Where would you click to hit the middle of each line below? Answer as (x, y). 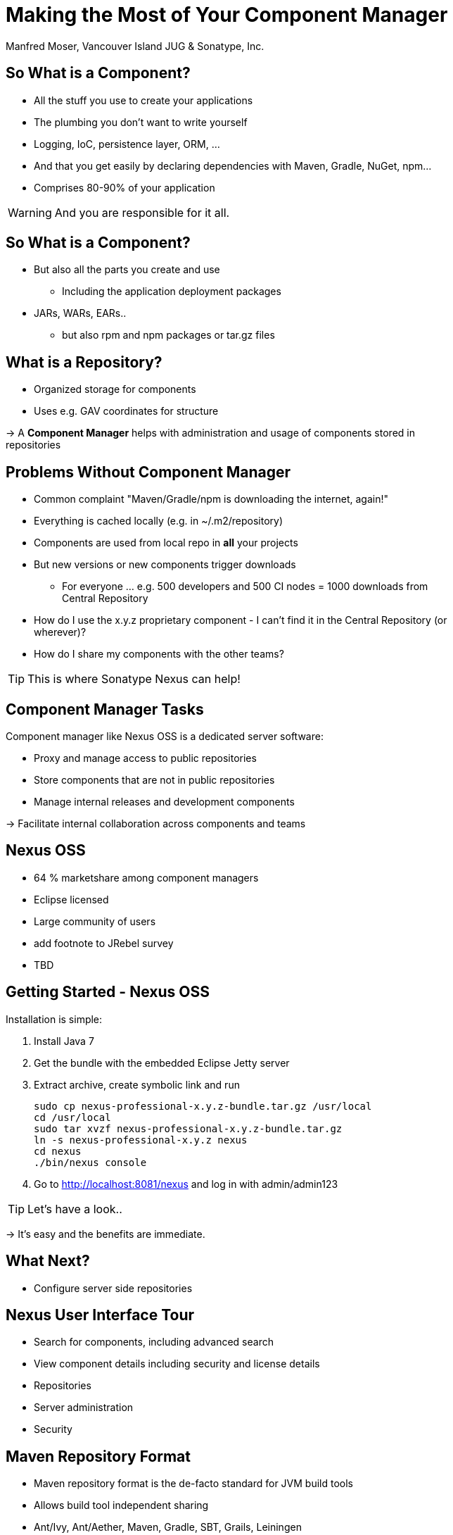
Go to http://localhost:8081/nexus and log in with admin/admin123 (186, 1184)
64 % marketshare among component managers (146, 877)
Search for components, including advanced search (154, 1342)
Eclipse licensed (71, 899)
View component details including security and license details (177, 1364)
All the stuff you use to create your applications (143, 100)
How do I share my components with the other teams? (159, 654)
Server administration (84, 1408)
